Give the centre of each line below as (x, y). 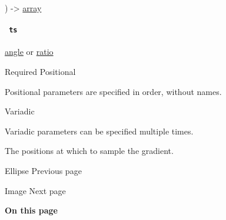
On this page (31, 210)
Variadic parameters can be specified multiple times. (99, 131)
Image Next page (35, 190)
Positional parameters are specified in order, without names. (113, 91)
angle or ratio (29, 52)
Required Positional (40, 72)
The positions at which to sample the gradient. (89, 151)
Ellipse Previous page (43, 171)
